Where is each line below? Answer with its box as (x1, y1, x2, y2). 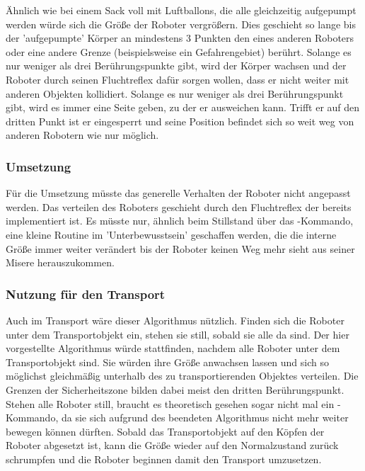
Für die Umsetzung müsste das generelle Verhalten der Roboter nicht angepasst (6, 186, 351, 200)
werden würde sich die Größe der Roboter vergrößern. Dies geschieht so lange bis (6, 16, 357, 31)
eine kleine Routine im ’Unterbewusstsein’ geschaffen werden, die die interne (6, 227, 337, 242)
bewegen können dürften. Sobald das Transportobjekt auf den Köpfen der (6, 424, 325, 438)
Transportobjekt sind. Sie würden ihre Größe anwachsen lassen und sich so (6, 354, 330, 369)
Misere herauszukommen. (6, 255, 115, 270)
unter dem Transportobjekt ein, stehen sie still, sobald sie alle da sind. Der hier (6, 327, 349, 341)
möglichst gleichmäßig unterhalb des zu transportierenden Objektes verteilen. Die (6, 368, 359, 383)
